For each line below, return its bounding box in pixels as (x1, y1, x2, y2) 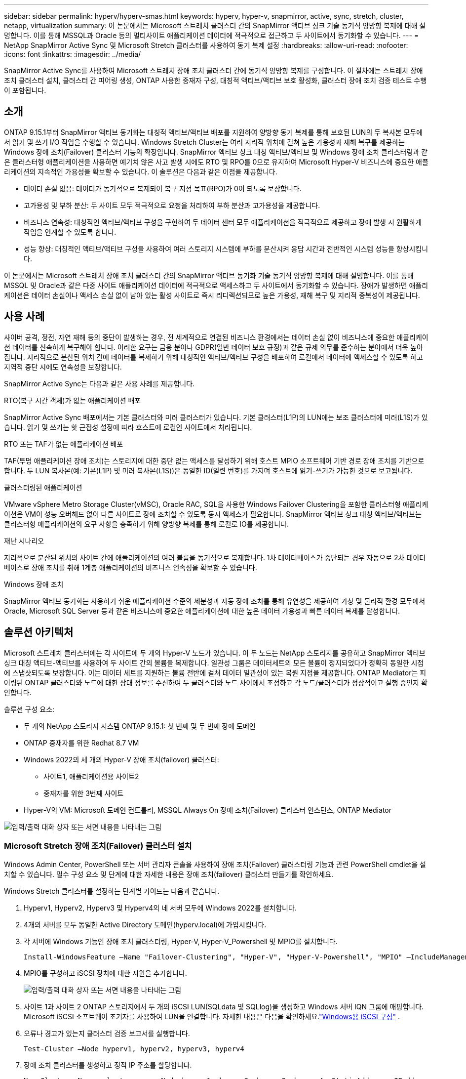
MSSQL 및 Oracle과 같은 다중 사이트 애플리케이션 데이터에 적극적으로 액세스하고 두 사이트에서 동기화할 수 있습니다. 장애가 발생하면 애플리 (4, 281, 428, 290)
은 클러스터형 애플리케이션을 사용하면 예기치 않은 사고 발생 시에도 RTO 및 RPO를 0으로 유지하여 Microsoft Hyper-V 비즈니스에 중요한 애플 (4, 157, 428, 166)
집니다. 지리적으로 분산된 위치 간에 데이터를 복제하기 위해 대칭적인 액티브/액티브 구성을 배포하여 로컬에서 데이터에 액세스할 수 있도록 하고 (4, 352, 423, 361)
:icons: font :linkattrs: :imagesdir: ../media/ (4, 50, 141, 58)
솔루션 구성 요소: (4, 705, 55, 713)
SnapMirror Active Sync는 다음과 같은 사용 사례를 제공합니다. (4, 379, 195, 388)
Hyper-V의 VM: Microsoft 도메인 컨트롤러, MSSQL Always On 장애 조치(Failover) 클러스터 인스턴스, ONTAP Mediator (24, 805, 391, 814)
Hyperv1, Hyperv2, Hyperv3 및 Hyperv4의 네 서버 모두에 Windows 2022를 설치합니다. (24, 904, 297, 913)
